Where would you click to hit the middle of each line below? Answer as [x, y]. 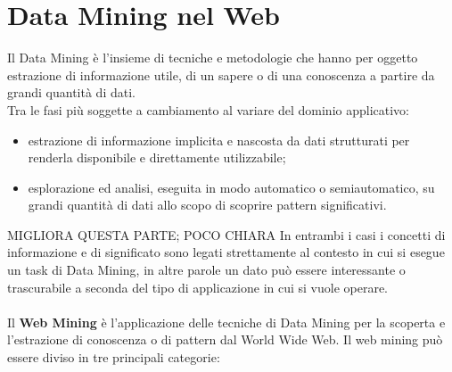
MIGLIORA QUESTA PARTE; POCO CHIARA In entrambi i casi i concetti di [226, 234]
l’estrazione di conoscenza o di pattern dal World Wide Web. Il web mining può [225, 339]
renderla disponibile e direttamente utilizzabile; [157, 157]
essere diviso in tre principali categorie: [114, 357]
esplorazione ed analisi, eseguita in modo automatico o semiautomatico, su [231, 187]
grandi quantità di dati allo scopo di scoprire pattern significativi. [207, 205]
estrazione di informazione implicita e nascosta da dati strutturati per [219, 140]
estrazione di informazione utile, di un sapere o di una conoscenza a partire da [221, 74]
